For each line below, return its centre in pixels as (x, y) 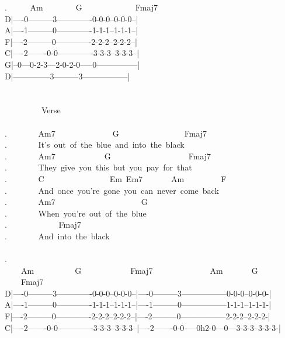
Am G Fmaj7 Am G (139, 270)
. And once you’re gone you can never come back (112, 190)
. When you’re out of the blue (76, 213)
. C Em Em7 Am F (116, 178)
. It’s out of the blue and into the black (95, 144)
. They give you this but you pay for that (98, 167)
